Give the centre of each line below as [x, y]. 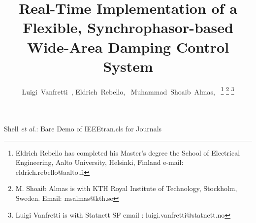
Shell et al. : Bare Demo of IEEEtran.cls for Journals [83, 128]
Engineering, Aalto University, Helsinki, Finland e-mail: [99, 162]
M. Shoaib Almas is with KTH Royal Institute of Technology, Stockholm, [126, 188]
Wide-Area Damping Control [128, 47]
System [128, 66]
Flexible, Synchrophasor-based [128, 27]
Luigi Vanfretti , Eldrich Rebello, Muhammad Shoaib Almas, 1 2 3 [128, 91]
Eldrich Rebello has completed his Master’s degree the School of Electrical [128, 152]
